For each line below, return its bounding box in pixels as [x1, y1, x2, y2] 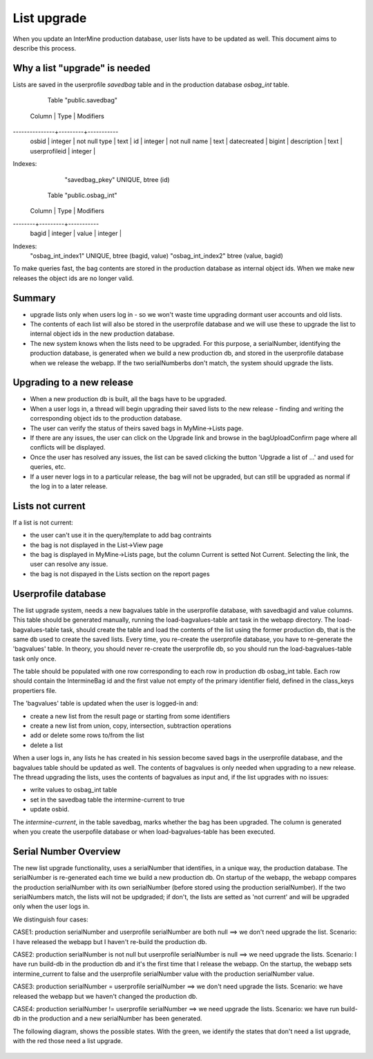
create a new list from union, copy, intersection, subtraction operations [30, 721, 231, 730]
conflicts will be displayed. [30, 443, 106, 452]
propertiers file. [12, 686, 57, 694]
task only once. [12, 654, 57, 663]
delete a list [30, 741, 64, 749]
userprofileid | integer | [30, 147, 96, 155]
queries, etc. [30, 463, 66, 471]
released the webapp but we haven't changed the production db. [12, 992, 198, 1000]
